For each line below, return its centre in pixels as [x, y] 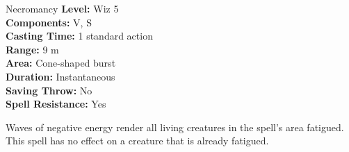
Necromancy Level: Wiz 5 [62, 8]
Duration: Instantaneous [60, 76]
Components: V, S [49, 22]
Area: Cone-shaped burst [61, 63]
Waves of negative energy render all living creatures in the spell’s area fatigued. [175, 127]
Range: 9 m [32, 49]
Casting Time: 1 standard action [79, 36]
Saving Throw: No [49, 90]
